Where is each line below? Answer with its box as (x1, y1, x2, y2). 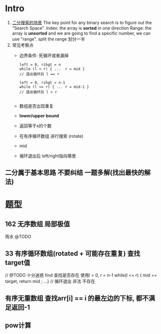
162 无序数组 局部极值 (5, 220, 70, 228)
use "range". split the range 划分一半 (12, 36, 85, 42)
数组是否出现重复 (19, 103, 54, 109)
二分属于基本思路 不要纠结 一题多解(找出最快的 (5, 168, 145, 177)
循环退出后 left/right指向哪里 (19, 153, 76, 159)
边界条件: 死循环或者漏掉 (19, 52, 69, 58)
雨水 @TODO (5, 234, 32, 240)
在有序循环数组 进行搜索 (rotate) (19, 133, 84, 139)
